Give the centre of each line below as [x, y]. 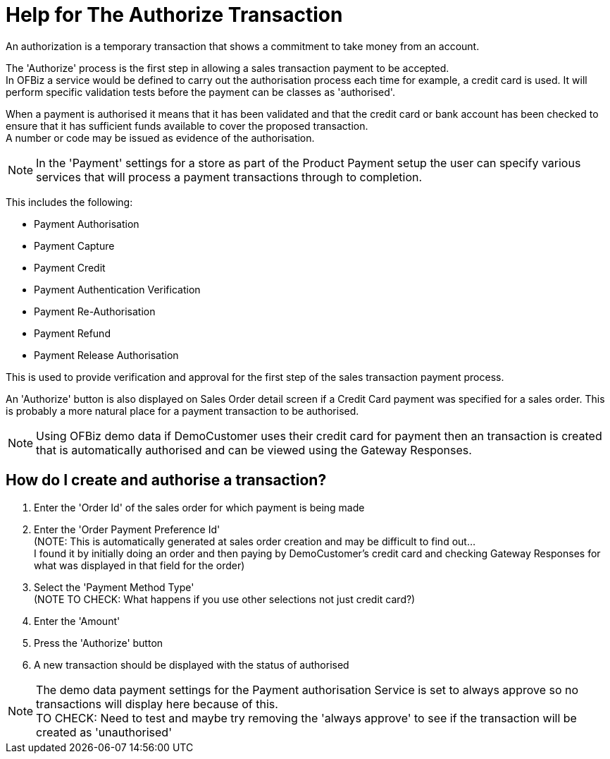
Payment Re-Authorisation [95, 311]
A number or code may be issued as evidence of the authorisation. [160, 138]
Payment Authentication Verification [117, 289]
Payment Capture [74, 245]
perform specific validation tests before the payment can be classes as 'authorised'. [200, 92]
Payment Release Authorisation [106, 355]
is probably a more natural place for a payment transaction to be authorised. [182, 411]
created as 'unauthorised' [104, 732]
